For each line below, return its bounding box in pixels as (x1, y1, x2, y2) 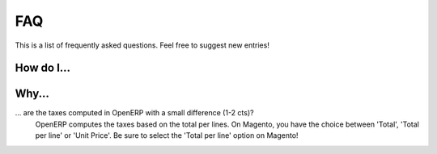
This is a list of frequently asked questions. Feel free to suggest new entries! (15, 40, 270, 50)
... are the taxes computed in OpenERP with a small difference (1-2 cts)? (15, 108, 254, 118)
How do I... (15, 61, 71, 75)
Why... (15, 87, 50, 101)
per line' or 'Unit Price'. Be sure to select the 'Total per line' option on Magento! (35, 131, 299, 140)
